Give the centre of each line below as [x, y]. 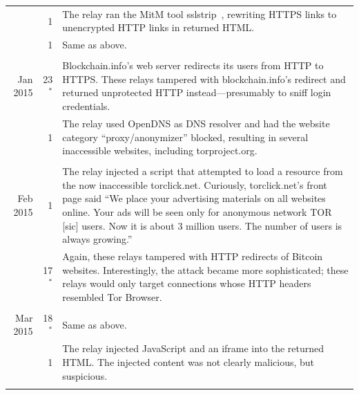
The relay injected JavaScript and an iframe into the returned [193, 348]
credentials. [86, 106]
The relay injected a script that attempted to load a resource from [203, 171]
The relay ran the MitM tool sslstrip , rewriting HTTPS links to [200, 13]
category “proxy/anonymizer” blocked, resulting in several [185, 137]
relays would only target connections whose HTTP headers [187, 283]
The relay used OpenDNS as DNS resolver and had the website [196, 123]
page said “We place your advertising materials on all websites [194, 198]
